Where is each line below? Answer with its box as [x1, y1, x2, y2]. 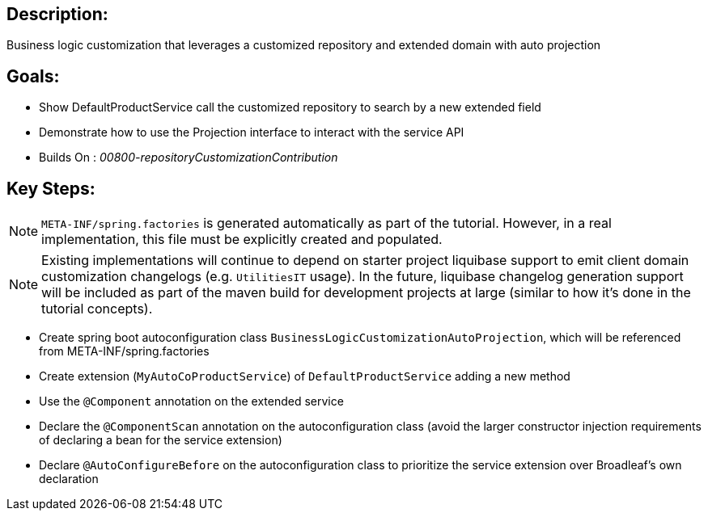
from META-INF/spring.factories [39, 344, 210, 359]
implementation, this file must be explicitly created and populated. [41, 231, 443, 248]
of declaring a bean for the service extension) [39, 433, 282, 448]
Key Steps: [6, 178, 95, 199]
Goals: [6, 65, 60, 86]
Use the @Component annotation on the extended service [39, 394, 344, 409]
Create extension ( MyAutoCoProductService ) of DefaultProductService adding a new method [39, 369, 570, 384]
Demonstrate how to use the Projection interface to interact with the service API [39, 125, 464, 140]
